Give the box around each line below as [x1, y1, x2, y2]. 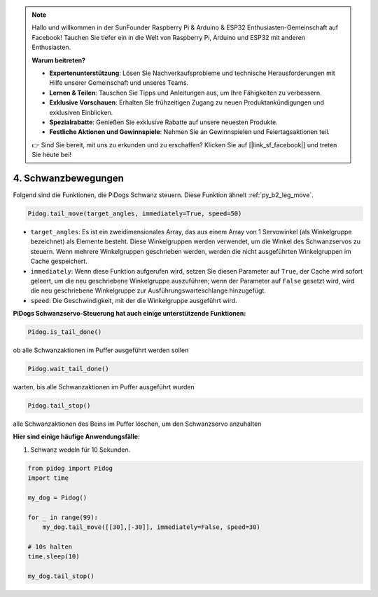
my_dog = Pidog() [27, 493, 87, 502]
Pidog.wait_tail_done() [27, 365, 110, 373]
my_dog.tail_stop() [27, 572, 94, 580]
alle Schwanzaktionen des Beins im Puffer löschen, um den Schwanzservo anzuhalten [13, 420, 262, 428]
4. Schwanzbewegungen [13, 172, 124, 184]
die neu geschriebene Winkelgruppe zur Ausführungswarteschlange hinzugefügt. [30, 286, 266, 295]
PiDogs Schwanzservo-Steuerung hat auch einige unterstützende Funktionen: [13, 309, 246, 318]
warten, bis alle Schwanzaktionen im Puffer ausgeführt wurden [13, 383, 195, 391]
